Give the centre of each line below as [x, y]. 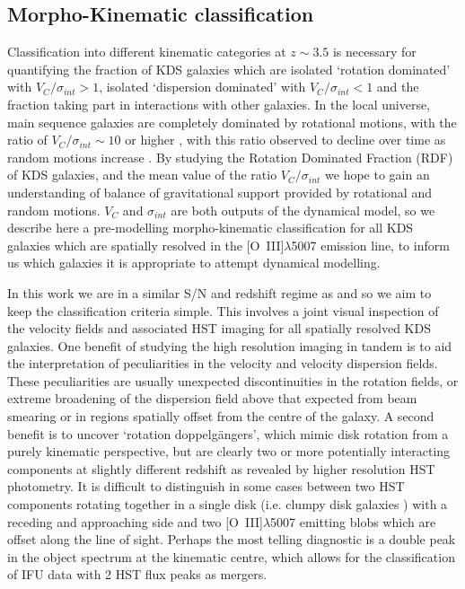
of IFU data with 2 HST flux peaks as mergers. [137, 574]
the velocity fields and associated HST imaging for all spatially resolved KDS [219, 328]
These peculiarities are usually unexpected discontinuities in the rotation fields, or [233, 380]
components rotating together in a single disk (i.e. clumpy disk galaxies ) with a [228, 504]
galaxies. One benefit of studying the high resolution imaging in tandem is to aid [230, 345]
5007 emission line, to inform [370, 245]
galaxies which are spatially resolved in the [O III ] [146, 245]
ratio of [27, 140]
